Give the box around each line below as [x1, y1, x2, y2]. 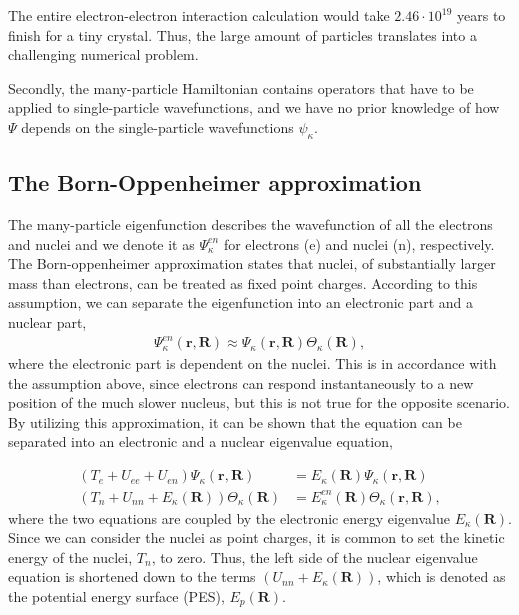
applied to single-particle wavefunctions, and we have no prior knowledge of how [8, 97, 500, 118]
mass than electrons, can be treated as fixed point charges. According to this [8, 272, 478, 293]
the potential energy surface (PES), [8, 585, 225, 606]
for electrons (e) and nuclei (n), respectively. [223, 233, 495, 254]
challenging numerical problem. [8, 44, 199, 65]
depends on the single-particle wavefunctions [21, 116, 294, 137]
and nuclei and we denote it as [8, 233, 195, 254]
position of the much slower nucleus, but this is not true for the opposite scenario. [8, 392, 510, 413]
